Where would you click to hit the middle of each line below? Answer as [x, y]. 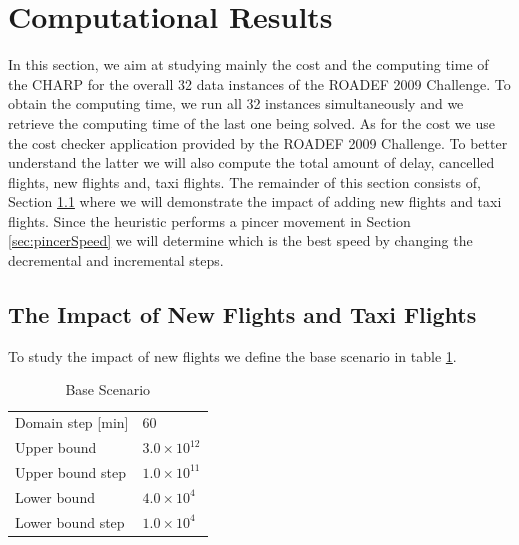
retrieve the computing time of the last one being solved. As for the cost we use [251, 122]
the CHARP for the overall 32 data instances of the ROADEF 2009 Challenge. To [259, 83]
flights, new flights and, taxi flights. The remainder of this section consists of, [244, 181]
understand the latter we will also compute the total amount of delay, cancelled [251, 162]
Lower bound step [70, 521]
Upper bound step [70, 471]
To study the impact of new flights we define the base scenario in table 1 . [232, 355]
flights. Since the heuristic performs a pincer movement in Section [209, 220]
